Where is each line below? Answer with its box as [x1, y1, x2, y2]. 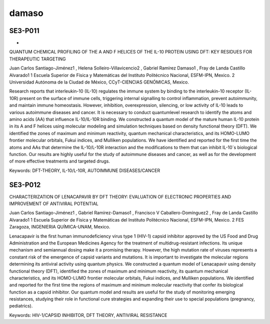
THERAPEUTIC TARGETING [9, 55, 66, 62]
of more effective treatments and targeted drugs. [9, 158, 110, 164]
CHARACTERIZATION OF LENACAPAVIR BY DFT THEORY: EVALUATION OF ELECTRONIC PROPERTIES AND [9, 193, 231, 199]
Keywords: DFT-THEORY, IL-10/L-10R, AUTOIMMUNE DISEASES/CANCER [9, 167, 160, 173]
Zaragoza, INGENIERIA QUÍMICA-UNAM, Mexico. [9, 224, 110, 230]
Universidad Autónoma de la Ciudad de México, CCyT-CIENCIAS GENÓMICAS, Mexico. [9, 79, 189, 85]
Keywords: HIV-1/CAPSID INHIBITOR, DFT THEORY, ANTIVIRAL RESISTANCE [9, 312, 167, 318]
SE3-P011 [9, 26, 39, 35]
